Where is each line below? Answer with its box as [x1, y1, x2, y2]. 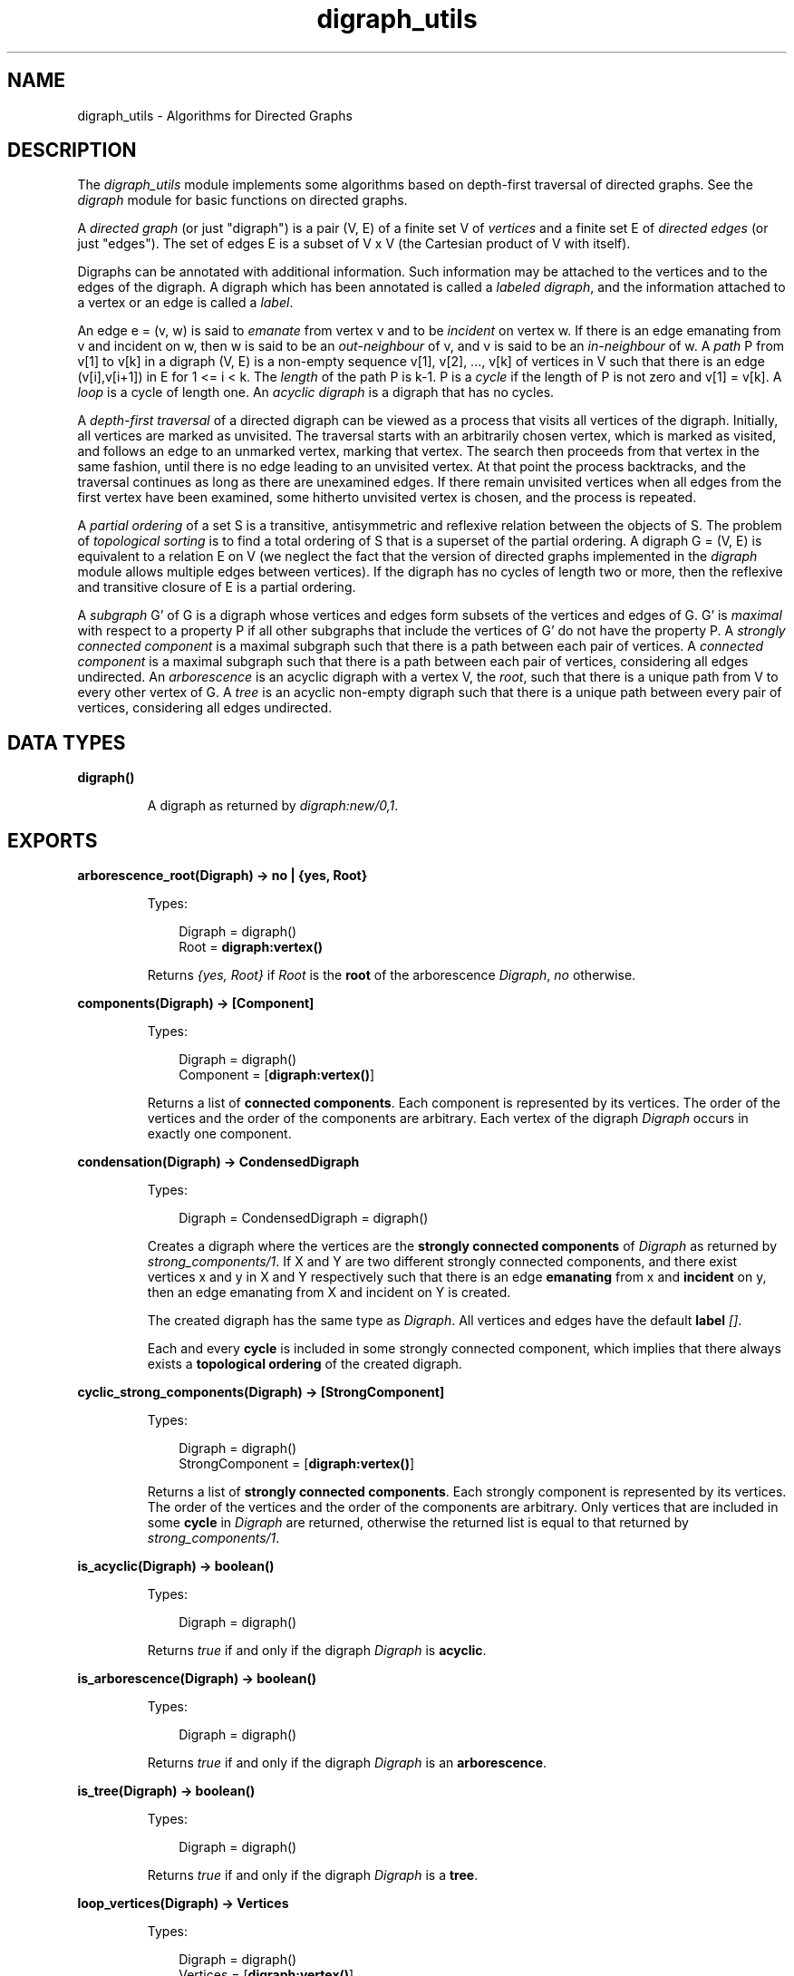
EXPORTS [7, 828, 98, 852]
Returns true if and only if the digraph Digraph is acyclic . [147, 1642, 487, 1659]
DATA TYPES [7, 731, 126, 754]
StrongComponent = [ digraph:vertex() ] [179, 1456, 415, 1472]
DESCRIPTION [7, 139, 137, 162]
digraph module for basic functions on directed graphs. [77, 192, 408, 208]
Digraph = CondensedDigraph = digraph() [179, 1210, 429, 1226]
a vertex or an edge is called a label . [77, 295, 294, 311]
